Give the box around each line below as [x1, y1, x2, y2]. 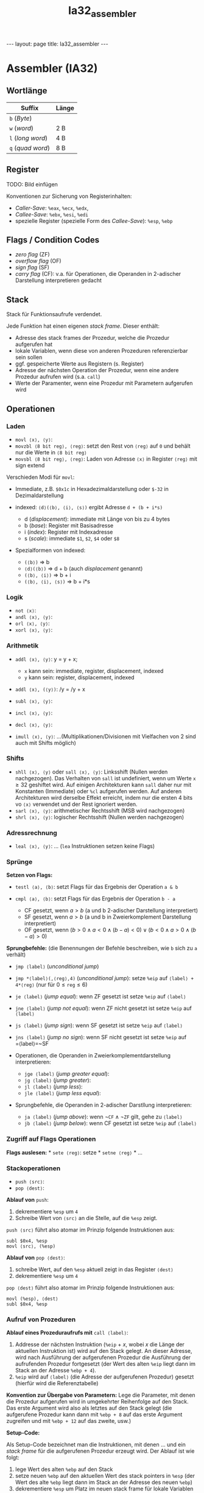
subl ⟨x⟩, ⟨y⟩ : [15, 697, 53, 704]
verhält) [6, 951, 26, 958]
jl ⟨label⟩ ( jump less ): [24, 1083, 83, 1090]
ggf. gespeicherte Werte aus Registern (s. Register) [15, 360, 144, 367]
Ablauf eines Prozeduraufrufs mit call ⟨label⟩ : [6, 1329, 128, 1336]
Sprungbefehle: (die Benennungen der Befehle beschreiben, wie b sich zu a [6, 945, 198, 952]
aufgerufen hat [15, 341, 53, 348]
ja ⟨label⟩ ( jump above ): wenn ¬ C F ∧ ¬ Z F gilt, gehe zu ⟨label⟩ [24, 1113, 183, 1121]
